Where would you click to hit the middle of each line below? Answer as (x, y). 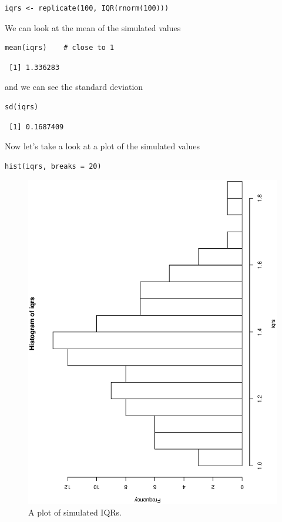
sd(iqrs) (22, 107)
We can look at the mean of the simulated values (93, 27)
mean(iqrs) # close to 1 (60, 48)
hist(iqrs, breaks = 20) (53, 166)
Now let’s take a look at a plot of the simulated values (102, 146)
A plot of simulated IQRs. (75, 512)
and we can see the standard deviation (74, 87)
